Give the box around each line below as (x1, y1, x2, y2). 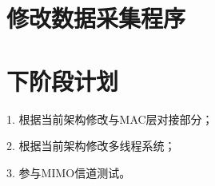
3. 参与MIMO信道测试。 (6, 164, 131, 180)
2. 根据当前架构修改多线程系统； (6, 137, 176, 154)
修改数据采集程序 (6, 2, 186, 34)
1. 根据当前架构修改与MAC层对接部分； (6, 110, 213, 127)
